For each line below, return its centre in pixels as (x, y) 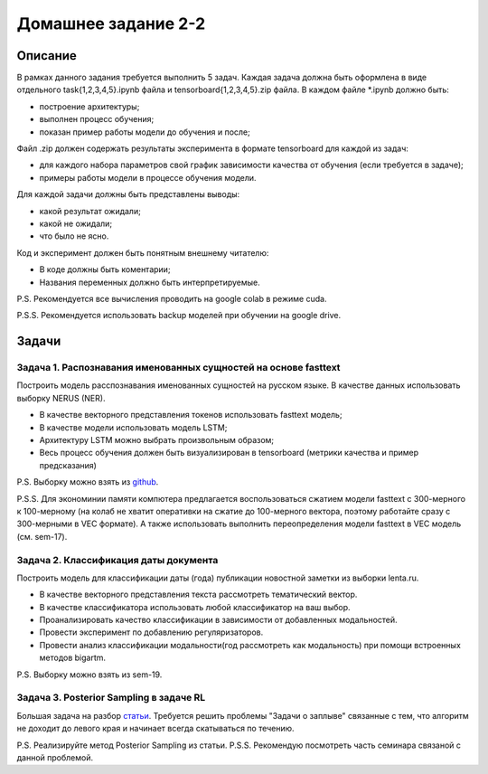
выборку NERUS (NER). (61, 398)
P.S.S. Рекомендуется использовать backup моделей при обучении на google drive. (179, 316)
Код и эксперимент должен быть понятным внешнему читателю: (143, 252)
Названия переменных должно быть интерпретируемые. (150, 282)
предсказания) (68, 465)
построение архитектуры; (89, 106)
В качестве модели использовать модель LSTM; (133, 427)
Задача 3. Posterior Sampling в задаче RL (111, 698)
